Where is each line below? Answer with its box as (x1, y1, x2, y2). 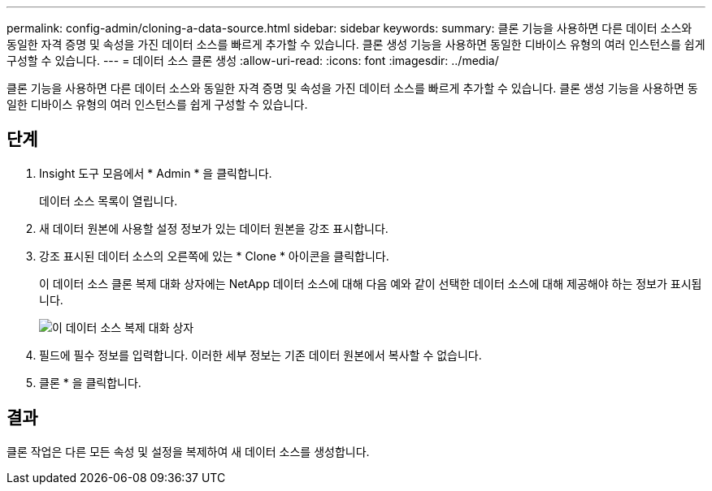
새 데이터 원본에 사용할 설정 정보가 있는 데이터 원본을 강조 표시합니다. (39, 221, 389, 235)
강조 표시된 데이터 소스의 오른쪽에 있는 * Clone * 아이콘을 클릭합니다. (39, 248, 389, 263)
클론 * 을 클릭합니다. (39, 375, 141, 390)
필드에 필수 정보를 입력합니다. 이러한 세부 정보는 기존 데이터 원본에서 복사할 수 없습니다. (39, 347, 482, 362)
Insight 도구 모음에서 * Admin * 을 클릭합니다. (39, 166, 272, 180)
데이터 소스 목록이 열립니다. (39, 193, 178, 208)
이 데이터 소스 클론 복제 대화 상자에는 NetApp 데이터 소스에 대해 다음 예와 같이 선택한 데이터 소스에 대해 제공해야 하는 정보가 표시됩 (39, 276, 702, 291)
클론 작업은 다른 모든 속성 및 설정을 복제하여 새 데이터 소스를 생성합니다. (7, 444, 370, 459)
